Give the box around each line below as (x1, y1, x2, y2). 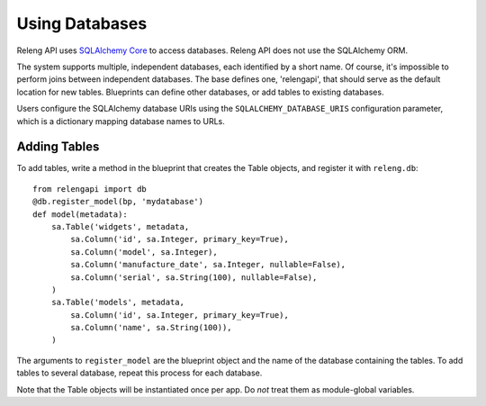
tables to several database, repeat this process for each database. (16, 367, 263, 378)
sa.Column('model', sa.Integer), (70, 247, 218, 257)
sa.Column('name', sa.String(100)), (70, 322, 233, 333)
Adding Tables (16, 140, 100, 155)
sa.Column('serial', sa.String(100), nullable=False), (70, 272, 318, 283)
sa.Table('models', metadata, (50, 297, 184, 308)
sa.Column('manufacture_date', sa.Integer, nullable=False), (70, 259, 346, 270)
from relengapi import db (32, 184, 148, 194)
